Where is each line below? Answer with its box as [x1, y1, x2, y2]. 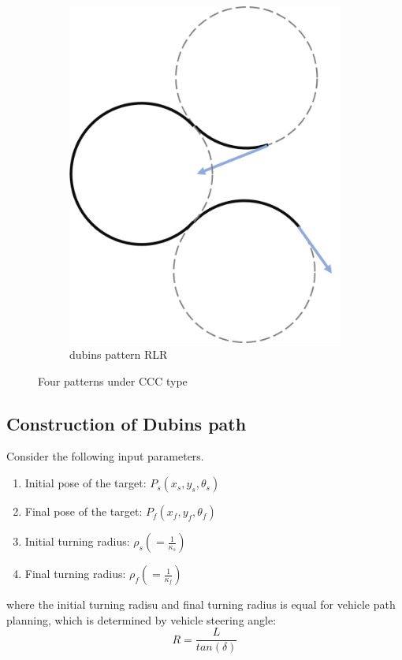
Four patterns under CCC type [38, 372, 188, 389]
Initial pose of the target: [24, 475, 147, 491]
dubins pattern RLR [69, 346, 168, 363]
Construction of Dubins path [6, 411, 247, 435]
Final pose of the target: [24, 503, 143, 520]
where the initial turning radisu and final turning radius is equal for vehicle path [6, 596, 396, 613]
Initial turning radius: [24, 533, 130, 550]
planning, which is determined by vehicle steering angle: [6, 611, 277, 628]
